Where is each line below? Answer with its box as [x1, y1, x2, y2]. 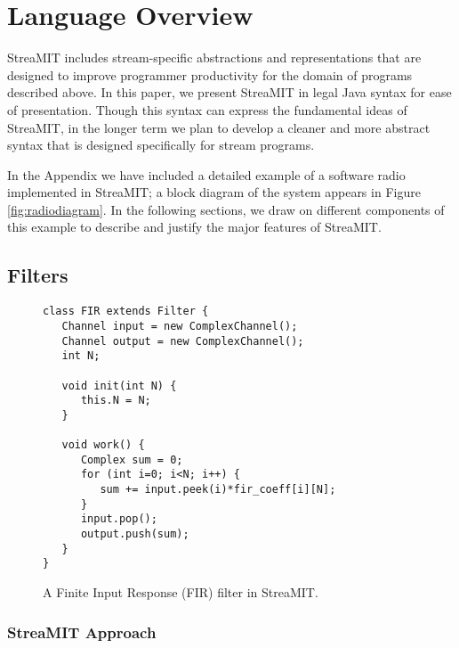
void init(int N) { [61, 379, 177, 392]
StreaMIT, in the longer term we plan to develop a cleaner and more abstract [7, 118, 431, 136]
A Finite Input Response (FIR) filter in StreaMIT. [43, 583, 318, 602]
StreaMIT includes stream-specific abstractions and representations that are [7, 48, 422, 67]
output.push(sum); [80, 528, 189, 541]
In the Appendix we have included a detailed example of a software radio [7, 165, 406, 184]
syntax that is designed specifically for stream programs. [7, 135, 315, 154]
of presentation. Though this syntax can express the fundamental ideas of [7, 100, 407, 119]
